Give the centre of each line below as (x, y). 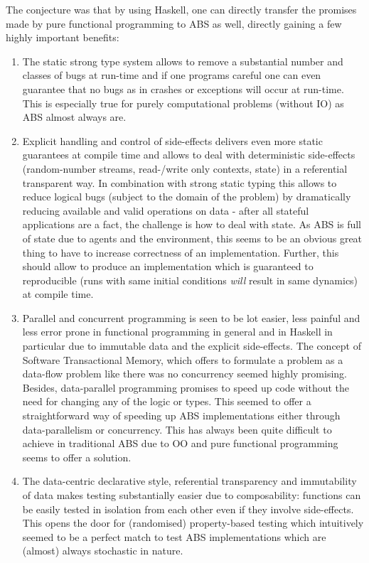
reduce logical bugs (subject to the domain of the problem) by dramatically (187, 197)
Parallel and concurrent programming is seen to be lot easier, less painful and (191, 317)
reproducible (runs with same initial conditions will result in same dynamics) (190, 280)
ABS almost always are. (74, 117)
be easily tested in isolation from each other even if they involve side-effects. (188, 509)
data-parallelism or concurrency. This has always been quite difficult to (177, 429)
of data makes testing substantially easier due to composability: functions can (192, 495)
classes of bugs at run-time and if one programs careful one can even (172, 75)
